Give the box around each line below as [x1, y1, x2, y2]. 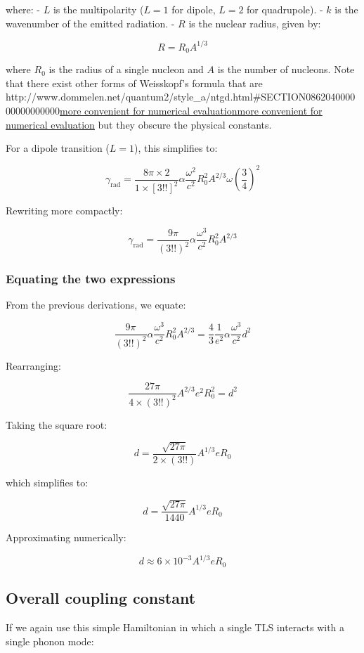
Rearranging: [6, 358, 61, 373]
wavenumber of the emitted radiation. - [6, 15, 175, 30]
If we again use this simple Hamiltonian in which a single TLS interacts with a [6, 620, 345, 635]
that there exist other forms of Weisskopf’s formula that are [6, 75, 263, 90]
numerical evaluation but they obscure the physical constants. [6, 117, 272, 131]
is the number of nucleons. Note [217, 62, 355, 77]
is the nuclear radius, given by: [188, 15, 321, 30]
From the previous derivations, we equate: [6, 297, 186, 312]
